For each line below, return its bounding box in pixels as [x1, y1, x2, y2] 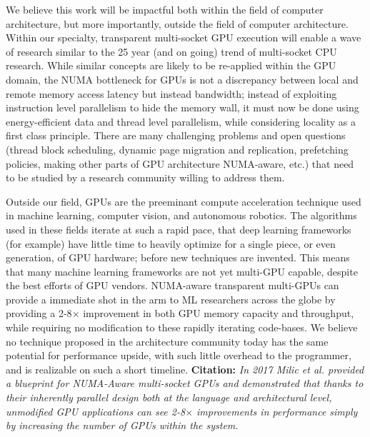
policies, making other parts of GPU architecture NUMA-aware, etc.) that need [6, 156, 354, 171]
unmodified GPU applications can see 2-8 [6, 403, 186, 418]
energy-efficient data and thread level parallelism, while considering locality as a [6, 114, 356, 129]
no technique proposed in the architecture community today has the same [6, 333, 329, 348]
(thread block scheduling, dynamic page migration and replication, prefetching [6, 141, 349, 156]
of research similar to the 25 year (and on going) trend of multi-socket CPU [6, 44, 337, 59]
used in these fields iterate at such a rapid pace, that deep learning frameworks [6, 221, 351, 236]
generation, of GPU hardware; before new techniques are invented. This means [6, 250, 350, 265]
